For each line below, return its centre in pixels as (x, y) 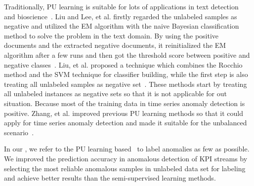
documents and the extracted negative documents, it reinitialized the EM (115, 45)
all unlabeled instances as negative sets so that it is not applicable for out (115, 93)
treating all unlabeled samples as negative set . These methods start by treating (126, 84)
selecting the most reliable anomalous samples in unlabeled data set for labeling (125, 168)
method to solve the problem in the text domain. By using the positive (111, 35)
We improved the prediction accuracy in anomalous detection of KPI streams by (126, 158)
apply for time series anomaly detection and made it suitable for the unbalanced (126, 123)
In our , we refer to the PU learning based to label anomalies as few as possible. (127, 149)
